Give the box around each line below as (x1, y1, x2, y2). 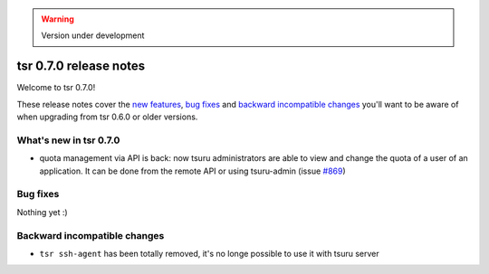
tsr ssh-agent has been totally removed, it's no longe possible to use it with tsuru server (39, 248, 379, 259)
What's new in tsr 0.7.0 (16, 134, 120, 146)
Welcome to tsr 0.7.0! (16, 82, 96, 93)
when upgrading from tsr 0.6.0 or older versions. (16, 111, 198, 122)
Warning (41, 14, 74, 24)
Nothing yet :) (16, 206, 68, 217)
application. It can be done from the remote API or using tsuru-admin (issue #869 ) (39, 165, 346, 176)
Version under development (41, 30, 145, 41)
